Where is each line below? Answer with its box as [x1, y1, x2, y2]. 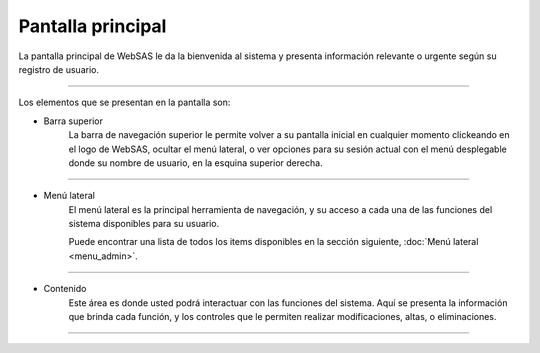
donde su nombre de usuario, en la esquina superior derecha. [68, 156, 324, 169]
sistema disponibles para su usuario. [68, 218, 220, 230]
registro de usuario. [18, 63, 100, 75]
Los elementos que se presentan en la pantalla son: [18, 96, 231, 109]
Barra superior [43, 115, 104, 127]
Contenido [43, 283, 87, 295]
